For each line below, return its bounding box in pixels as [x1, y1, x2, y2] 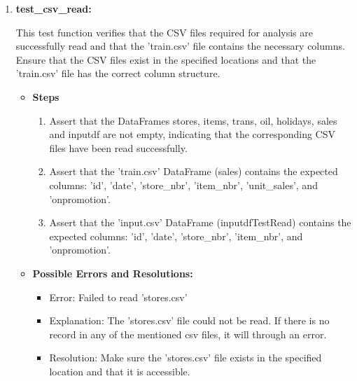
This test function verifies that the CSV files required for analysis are [15, 25, 313, 39]
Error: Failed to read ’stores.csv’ [49, 289, 188, 304]
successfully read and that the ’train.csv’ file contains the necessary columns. [15, 39, 345, 53]
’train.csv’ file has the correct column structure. [15, 66, 220, 81]
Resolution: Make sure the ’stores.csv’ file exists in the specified [49, 350, 322, 365]
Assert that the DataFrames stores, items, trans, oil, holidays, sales [49, 113, 337, 127]
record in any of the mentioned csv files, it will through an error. [49, 326, 327, 341]
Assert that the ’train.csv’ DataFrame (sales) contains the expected [49, 164, 338, 179]
